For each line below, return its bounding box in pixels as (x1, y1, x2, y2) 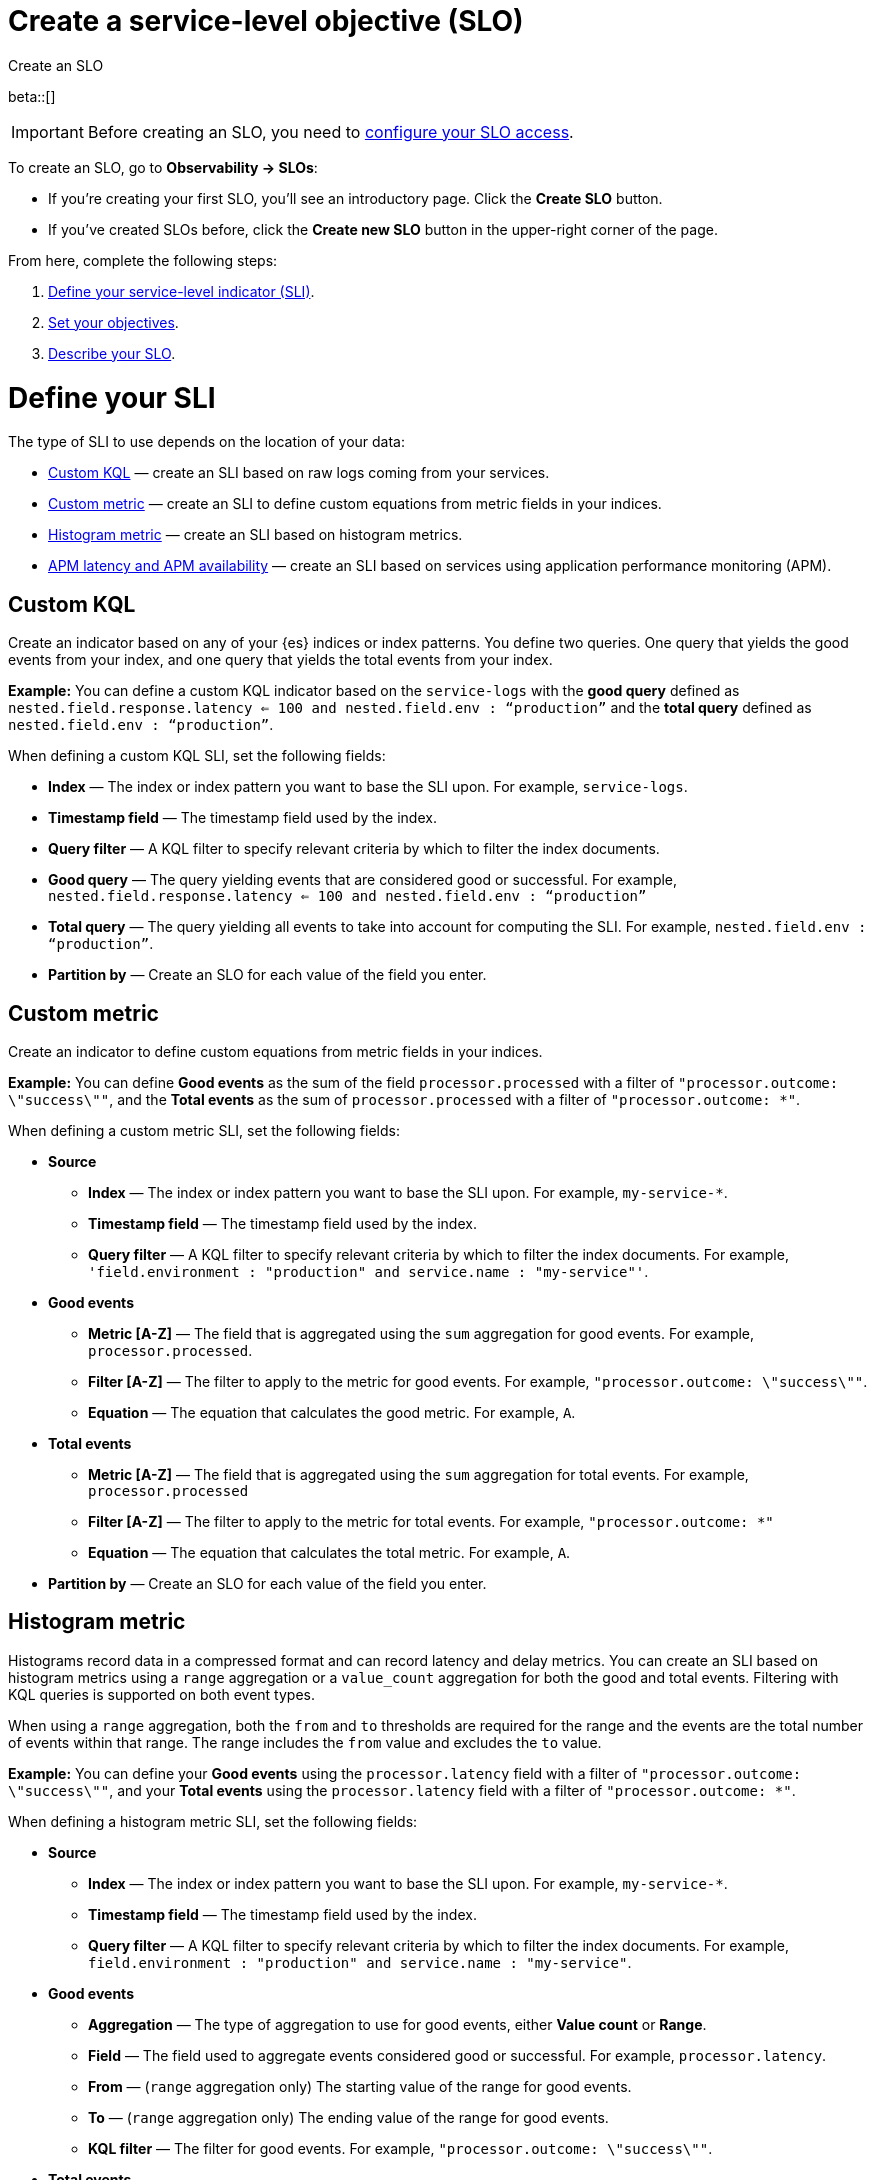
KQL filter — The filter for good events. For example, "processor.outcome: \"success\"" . (88, 2139, 713, 2157)
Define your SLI (8, 380, 216, 415)
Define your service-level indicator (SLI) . (48, 282, 315, 300)
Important (11, 121, 84, 142)
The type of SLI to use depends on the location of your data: (8, 433, 405, 451)
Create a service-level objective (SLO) (8, 4, 524, 38)
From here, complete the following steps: (8, 251, 278, 269)
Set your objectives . (48, 313, 179, 331)
